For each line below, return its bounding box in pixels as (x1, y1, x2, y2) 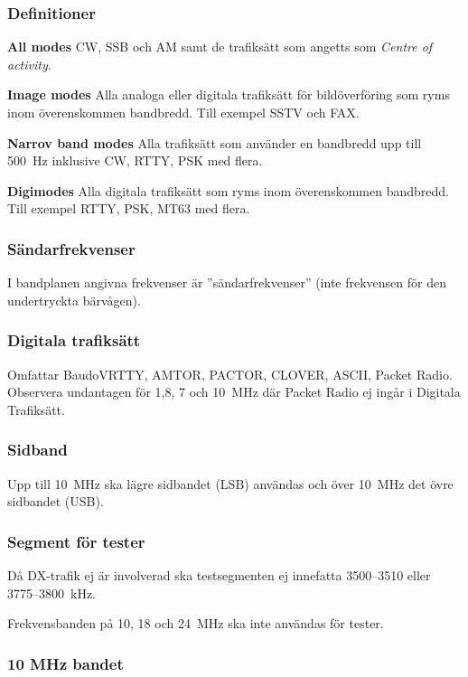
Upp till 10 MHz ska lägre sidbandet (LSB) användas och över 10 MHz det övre (7, 474, 454, 493)
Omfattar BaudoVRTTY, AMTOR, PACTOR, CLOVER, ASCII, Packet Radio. (7, 364, 453, 383)
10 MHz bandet (7, 652, 124, 674)
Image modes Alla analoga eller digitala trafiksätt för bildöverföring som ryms (7, 85, 450, 104)
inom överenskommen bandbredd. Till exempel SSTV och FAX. (7, 103, 360, 121)
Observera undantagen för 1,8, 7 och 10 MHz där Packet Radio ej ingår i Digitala (7, 382, 461, 401)
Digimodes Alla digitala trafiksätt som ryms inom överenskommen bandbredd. (7, 181, 449, 200)
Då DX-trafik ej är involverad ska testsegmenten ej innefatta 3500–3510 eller (7, 566, 431, 584)
